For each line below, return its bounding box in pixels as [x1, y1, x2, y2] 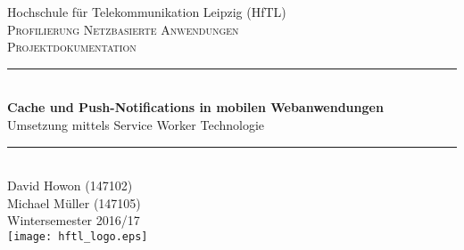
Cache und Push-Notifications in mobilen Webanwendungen [7, 98, 384, 117]
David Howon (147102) [7, 176, 133, 195]
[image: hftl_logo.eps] [7, 230, 148, 243]
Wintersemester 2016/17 [7, 211, 140, 230]
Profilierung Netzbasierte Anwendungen [7, 20, 239, 38]
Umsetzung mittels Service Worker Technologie [7, 115, 265, 133]
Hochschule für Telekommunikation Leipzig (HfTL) [7, 3, 286, 20]
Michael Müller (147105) [7, 193, 141, 212]
